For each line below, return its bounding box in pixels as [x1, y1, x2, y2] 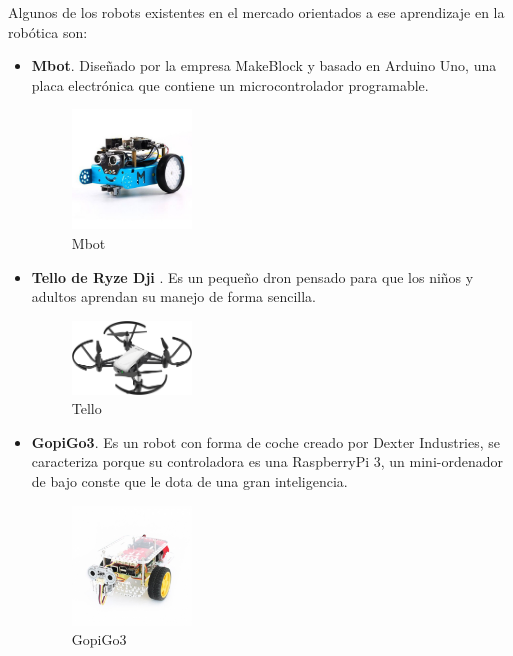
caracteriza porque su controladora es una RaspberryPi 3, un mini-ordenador [31, 451, 503, 472]
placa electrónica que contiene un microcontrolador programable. [31, 74, 429, 95]
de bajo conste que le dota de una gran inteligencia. [31, 470, 348, 491]
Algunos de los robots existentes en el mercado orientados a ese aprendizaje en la [8, 2, 505, 22]
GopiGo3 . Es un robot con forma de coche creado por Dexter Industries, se [31, 431, 501, 452]
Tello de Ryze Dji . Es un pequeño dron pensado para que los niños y [31, 266, 474, 287]
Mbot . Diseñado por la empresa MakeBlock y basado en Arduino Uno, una [31, 55, 497, 76]
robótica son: [8, 21, 88, 42]
